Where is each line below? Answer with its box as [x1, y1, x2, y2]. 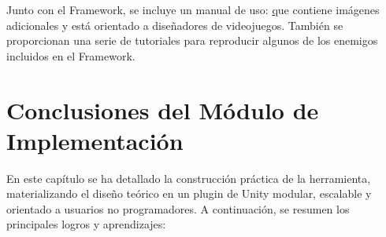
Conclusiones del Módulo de [6, 93, 319, 126]
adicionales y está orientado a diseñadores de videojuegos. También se [6, 16, 343, 33]
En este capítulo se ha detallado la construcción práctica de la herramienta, [6, 170, 371, 186]
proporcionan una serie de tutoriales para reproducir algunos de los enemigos [6, 32, 378, 49]
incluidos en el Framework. [6, 47, 135, 64]
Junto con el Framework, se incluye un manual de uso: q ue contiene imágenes [6, 2, 380, 17]
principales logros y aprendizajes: [6, 216, 166, 232]
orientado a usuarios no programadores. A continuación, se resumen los [6, 200, 350, 217]
